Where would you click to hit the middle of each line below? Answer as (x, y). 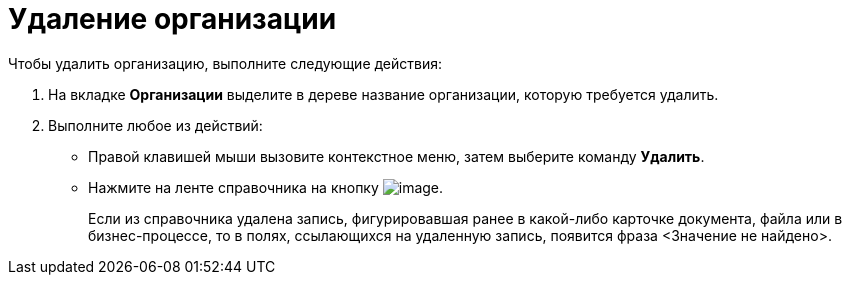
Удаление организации (172, 19)
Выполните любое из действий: (155, 125)
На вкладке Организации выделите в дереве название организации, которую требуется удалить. (383, 94)
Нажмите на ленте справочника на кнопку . (266, 187)
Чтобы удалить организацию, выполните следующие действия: (225, 63)
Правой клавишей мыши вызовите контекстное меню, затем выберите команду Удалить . (396, 156)
